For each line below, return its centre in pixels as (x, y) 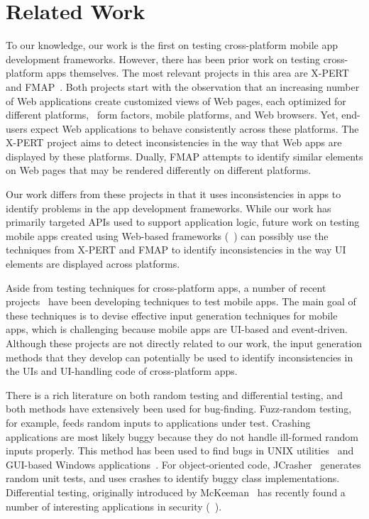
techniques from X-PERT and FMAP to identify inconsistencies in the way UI (176, 250)
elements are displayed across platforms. (93, 264)
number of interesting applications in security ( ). (114, 506)
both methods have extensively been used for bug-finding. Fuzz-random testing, (179, 409)
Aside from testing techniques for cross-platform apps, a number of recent (166, 287)
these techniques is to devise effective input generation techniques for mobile (172, 315)
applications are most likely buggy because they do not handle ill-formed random (182, 436)
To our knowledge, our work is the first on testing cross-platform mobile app (172, 45)
